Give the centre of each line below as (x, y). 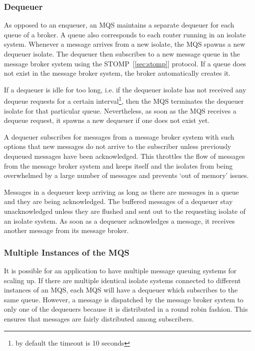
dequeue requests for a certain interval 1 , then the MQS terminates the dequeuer (124, 100)
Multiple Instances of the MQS (67, 252)
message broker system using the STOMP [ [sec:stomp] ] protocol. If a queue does (125, 63)
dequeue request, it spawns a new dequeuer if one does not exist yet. (107, 120)
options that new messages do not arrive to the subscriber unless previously (118, 146)
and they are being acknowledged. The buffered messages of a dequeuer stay (118, 201)
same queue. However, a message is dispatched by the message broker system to (124, 299)
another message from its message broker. (66, 230)
